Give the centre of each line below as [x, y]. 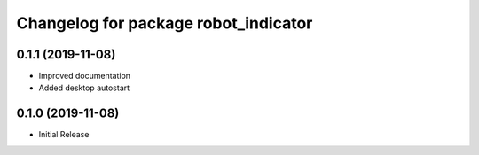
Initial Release [64, 135]
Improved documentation [85, 76]
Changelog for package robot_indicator [165, 23]
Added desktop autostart [84, 88]
